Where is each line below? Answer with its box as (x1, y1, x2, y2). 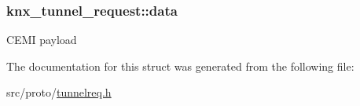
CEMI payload (6, 31, 77, 48)
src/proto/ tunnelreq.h (6, 84, 112, 101)
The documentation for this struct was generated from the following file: (6, 57, 354, 74)
